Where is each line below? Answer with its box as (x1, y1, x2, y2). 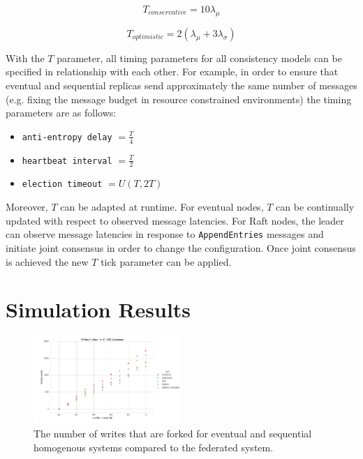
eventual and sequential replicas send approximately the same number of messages (6, 77, 357, 92)
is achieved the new (6, 254, 89, 269)
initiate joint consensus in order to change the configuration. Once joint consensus (6, 240, 356, 255)
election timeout (22, 179, 103, 190)
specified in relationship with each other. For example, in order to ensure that (6, 64, 339, 79)
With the (6, 50, 45, 65)
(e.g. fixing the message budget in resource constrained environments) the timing (6, 91, 352, 106)
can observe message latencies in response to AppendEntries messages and (6, 227, 324, 241)
